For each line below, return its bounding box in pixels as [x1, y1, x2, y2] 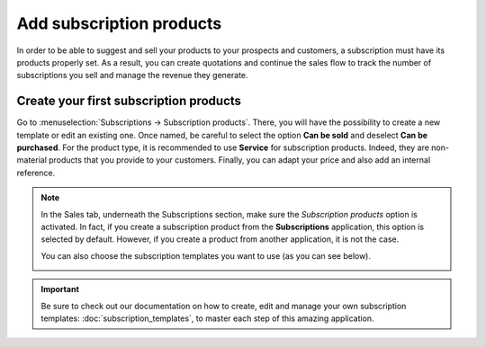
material [16, 155, 47, 165]
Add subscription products [16, 13, 222, 33]
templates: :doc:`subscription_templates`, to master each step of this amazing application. [40, 313, 374, 324]
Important [40, 284, 80, 295]
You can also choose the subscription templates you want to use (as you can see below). [40, 250, 372, 261]
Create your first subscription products [16, 93, 242, 109]
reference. [16, 167, 56, 178]
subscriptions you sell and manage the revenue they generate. [16, 70, 248, 81]
